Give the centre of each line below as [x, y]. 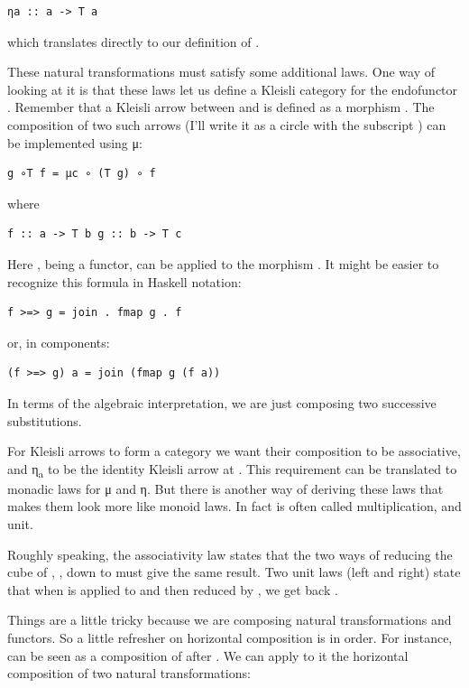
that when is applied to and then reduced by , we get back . [173, 589]
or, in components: [59, 342]
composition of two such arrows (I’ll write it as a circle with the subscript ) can [227, 124]
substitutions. [45, 420]
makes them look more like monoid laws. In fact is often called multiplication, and [234, 506]
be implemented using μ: [75, 142]
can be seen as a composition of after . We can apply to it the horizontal [208, 655]
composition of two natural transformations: [129, 673]
